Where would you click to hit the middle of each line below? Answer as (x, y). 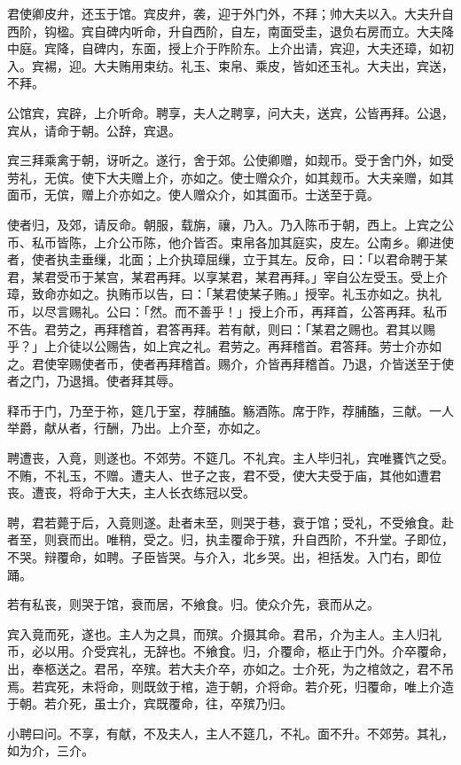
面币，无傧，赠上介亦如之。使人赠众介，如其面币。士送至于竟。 (193, 195)
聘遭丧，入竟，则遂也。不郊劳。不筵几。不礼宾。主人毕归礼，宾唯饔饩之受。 (230, 458)
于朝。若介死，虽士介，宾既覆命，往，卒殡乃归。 (150, 703)
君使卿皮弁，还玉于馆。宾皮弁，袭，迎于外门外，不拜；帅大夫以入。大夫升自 (230, 13)
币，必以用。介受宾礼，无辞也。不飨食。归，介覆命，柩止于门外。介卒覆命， (230, 651)
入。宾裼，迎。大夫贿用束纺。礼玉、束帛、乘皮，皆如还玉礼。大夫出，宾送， (230, 65)
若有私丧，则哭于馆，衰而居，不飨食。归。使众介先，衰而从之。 (193, 604)
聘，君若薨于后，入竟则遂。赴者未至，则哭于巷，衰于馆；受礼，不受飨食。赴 (230, 522)
